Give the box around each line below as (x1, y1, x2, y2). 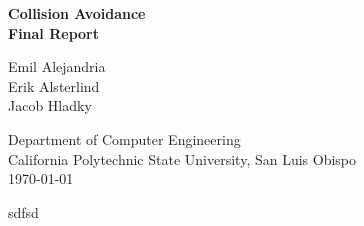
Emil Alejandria (8, 56, 106, 77)
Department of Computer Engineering (8, 128, 241, 149)
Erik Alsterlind (8, 75, 100, 96)
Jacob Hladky (8, 95, 92, 116)
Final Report (8, 22, 99, 43)
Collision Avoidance (8, 3, 146, 23)
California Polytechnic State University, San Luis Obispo (8, 148, 357, 169)
